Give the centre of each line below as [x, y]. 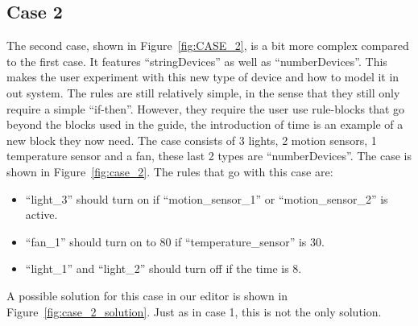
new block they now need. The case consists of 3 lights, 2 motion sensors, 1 [192, 140]
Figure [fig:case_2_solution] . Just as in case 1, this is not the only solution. [194, 311]
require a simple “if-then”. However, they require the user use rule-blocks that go [206, 108]
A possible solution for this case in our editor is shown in [147, 295]
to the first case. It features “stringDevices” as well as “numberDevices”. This [197, 61]
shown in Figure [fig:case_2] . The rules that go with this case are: [170, 171]
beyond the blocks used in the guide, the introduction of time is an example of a [205, 124]
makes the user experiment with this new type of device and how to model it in [203, 77]
